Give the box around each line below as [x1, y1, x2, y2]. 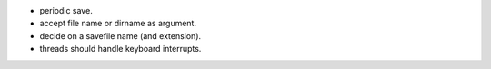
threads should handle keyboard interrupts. [39, 44, 202, 54]
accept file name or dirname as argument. [39, 18, 197, 29]
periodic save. [39, 5, 93, 15]
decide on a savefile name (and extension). [39, 30, 202, 41]
